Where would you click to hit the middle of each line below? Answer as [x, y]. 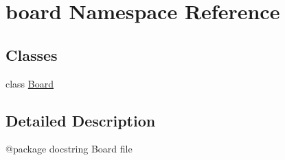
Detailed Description [81, 120]
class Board [30, 83]
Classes [32, 54]
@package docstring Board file [69, 149]
